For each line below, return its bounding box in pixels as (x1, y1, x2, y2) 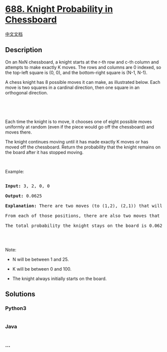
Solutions (5, 290, 36, 298)
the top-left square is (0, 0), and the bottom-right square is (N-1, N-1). (5, 70, 148, 75)
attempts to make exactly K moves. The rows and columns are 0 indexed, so (5, 64, 162, 70)
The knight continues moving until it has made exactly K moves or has (5, 139, 149, 144)
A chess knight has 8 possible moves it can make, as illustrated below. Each (5, 79, 161, 85)
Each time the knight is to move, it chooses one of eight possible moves (5, 118, 152, 125)
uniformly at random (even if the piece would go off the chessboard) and (5, 124, 154, 130)
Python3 (5, 305, 26, 312)
